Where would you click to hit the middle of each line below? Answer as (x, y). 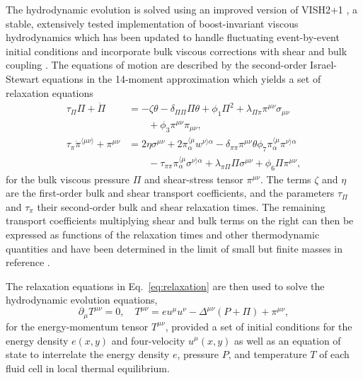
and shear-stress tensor (194, 179)
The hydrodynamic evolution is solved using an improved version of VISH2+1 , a (182, 9)
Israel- (323, 65)
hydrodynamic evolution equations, (82, 300)
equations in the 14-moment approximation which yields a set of (181, 78)
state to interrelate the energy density (88, 354)
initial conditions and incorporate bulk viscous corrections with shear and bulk (177, 51)
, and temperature (267, 354)
